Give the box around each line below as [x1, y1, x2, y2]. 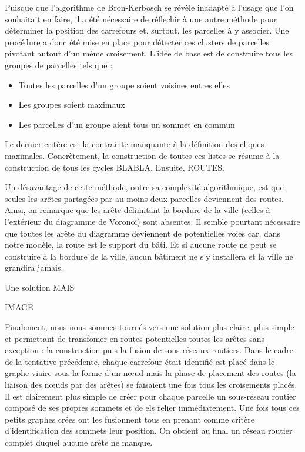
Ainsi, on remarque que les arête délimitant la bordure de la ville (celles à [5, 204, 270, 216]
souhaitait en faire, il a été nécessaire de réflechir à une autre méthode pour [5, 12, 277, 25]
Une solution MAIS [5, 281, 75, 293]
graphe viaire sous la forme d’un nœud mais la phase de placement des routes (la [5, 367, 296, 379]
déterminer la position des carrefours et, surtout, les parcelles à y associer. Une [5, 24, 289, 36]
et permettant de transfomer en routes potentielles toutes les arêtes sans [5, 332, 265, 344]
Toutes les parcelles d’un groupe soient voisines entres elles [18, 78, 230, 91]
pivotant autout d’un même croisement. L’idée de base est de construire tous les [5, 47, 293, 59]
